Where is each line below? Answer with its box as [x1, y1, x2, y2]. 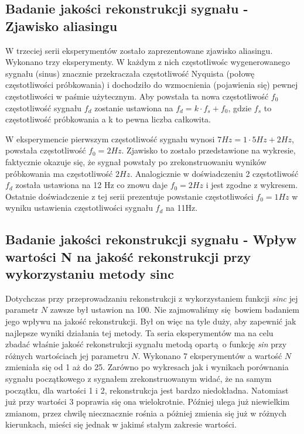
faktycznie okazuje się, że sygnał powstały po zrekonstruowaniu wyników [5, 155, 267, 168]
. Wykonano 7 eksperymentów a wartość [138, 349, 282, 361]
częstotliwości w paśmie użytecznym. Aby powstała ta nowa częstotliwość [5, 90, 269, 102]
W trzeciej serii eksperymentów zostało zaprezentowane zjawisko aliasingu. [5, 44, 273, 56]
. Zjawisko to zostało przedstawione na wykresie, [121, 144, 296, 156]
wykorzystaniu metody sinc [5, 265, 174, 283]
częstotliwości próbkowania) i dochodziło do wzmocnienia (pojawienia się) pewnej [5, 78, 298, 91]
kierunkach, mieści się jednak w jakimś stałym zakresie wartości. [5, 418, 237, 430]
